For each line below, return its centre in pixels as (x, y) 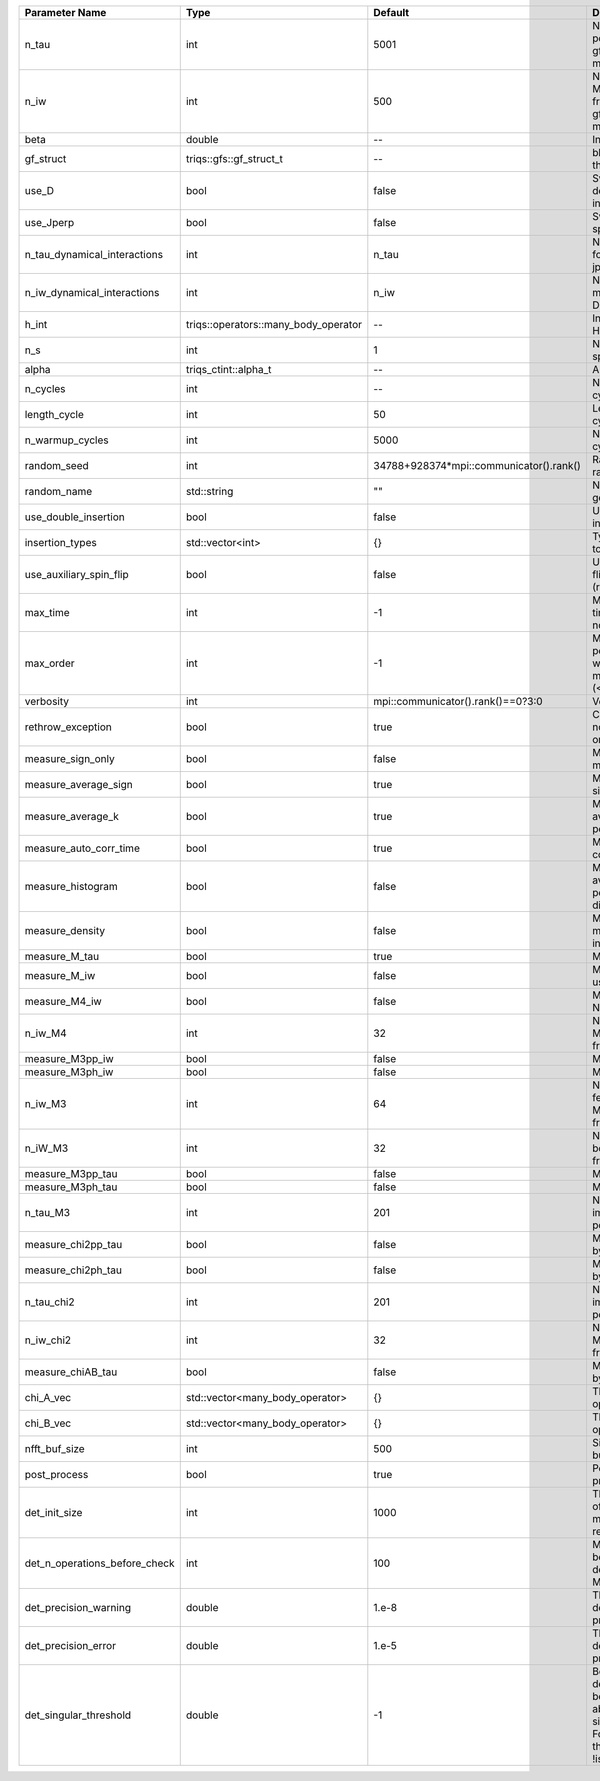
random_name (58, 491)
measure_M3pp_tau (71, 1173)
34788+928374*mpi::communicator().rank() (477, 465)
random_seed (56, 465)
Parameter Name (65, 12)
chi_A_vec (48, 1397)
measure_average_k (72, 816)
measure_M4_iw (63, 1001)
